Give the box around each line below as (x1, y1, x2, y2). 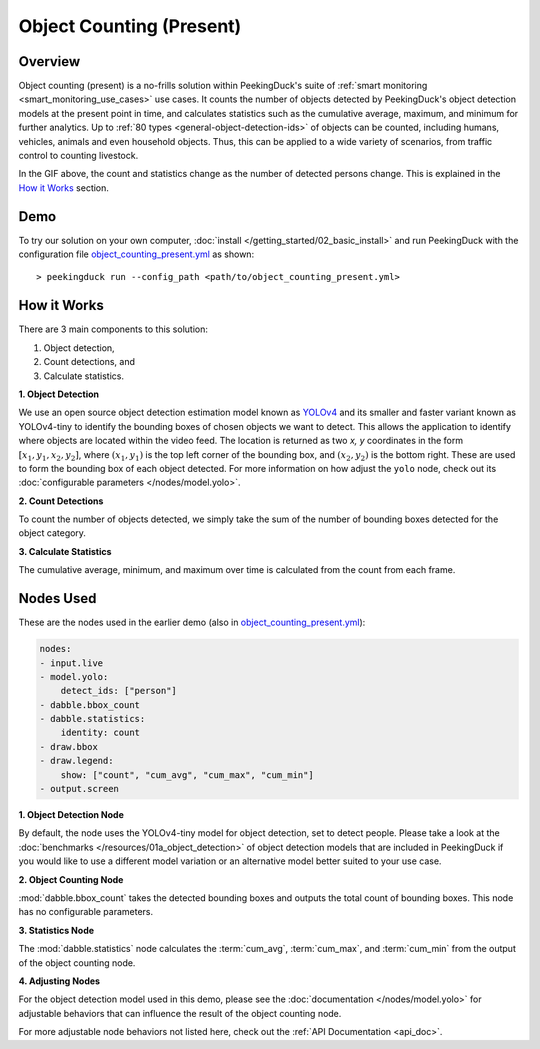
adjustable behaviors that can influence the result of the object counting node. (18, 1007, 342, 1019)
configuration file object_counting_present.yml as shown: (18, 248, 255, 260)
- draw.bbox (39, 741, 99, 752)
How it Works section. (18, 181, 110, 194)
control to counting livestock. (18, 150, 139, 162)
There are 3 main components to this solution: (18, 323, 209, 335)
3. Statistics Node (18, 924, 95, 936)
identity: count (60, 727, 140, 739)
